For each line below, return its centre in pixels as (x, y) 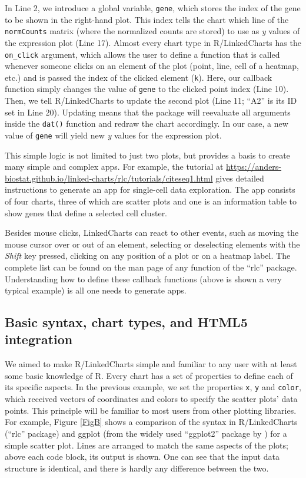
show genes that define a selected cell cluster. (86, 212)
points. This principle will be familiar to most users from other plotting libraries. (151, 410)
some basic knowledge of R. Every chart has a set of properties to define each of (149, 375)
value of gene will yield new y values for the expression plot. (113, 135)
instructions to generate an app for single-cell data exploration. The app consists (150, 189)
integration (39, 339)
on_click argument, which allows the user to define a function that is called (142, 54)
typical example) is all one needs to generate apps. (96, 290)
